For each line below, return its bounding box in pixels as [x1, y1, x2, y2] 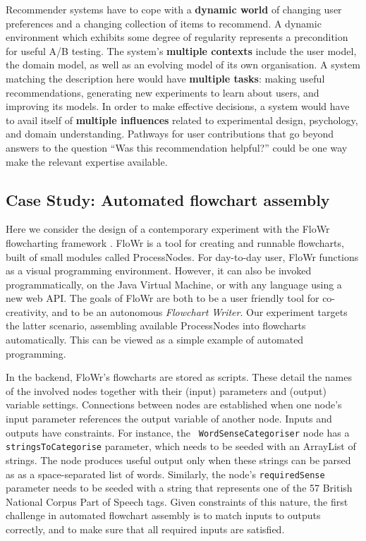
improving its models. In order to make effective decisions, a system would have [6, 99, 350, 114]
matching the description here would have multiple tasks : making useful [6, 71, 325, 85]
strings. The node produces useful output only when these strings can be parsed [6, 452, 351, 467]
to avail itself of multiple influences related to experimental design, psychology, [6, 112, 358, 127]
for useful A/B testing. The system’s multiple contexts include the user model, [6, 43, 357, 58]
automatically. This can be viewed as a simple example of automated [6, 332, 304, 347]
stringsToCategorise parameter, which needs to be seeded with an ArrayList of [6, 439, 356, 454]
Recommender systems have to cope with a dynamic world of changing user [6, 2, 342, 16]
